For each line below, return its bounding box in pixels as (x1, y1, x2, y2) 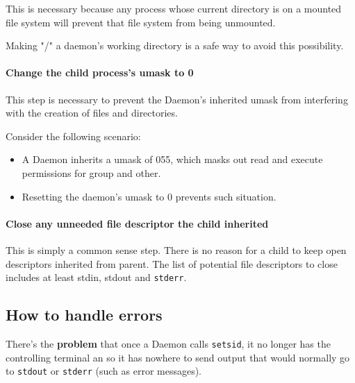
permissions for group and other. (22, 165, 161, 180)
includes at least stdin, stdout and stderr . (6, 270, 187, 284)
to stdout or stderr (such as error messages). (6, 364, 202, 378)
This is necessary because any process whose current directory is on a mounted (6, 1, 342, 15)
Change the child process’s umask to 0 (6, 65, 194, 80)
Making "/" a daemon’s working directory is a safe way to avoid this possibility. (6, 38, 344, 53)
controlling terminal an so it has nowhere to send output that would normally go (6, 350, 350, 364)
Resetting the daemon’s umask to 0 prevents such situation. (22, 189, 276, 203)
